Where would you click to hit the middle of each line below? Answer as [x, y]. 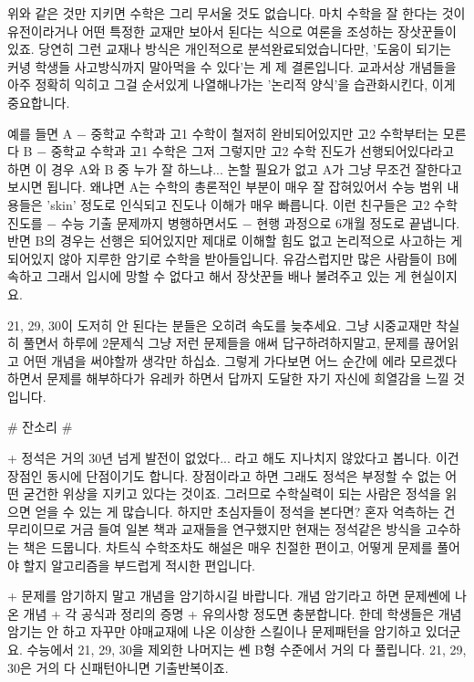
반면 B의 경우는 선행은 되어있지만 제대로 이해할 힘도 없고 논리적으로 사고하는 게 [235, 241]
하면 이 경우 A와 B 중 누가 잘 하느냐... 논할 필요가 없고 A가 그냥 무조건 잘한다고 [235, 168]
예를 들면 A [40, 133]
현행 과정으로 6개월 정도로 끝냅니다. [358, 222]
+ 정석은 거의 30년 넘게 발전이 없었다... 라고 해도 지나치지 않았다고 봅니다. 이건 [233, 458]
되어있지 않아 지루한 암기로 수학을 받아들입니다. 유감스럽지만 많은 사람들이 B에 [232, 258]
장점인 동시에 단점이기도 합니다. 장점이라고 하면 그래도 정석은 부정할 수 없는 [224, 475]
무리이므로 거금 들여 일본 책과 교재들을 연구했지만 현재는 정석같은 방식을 [215, 529]
